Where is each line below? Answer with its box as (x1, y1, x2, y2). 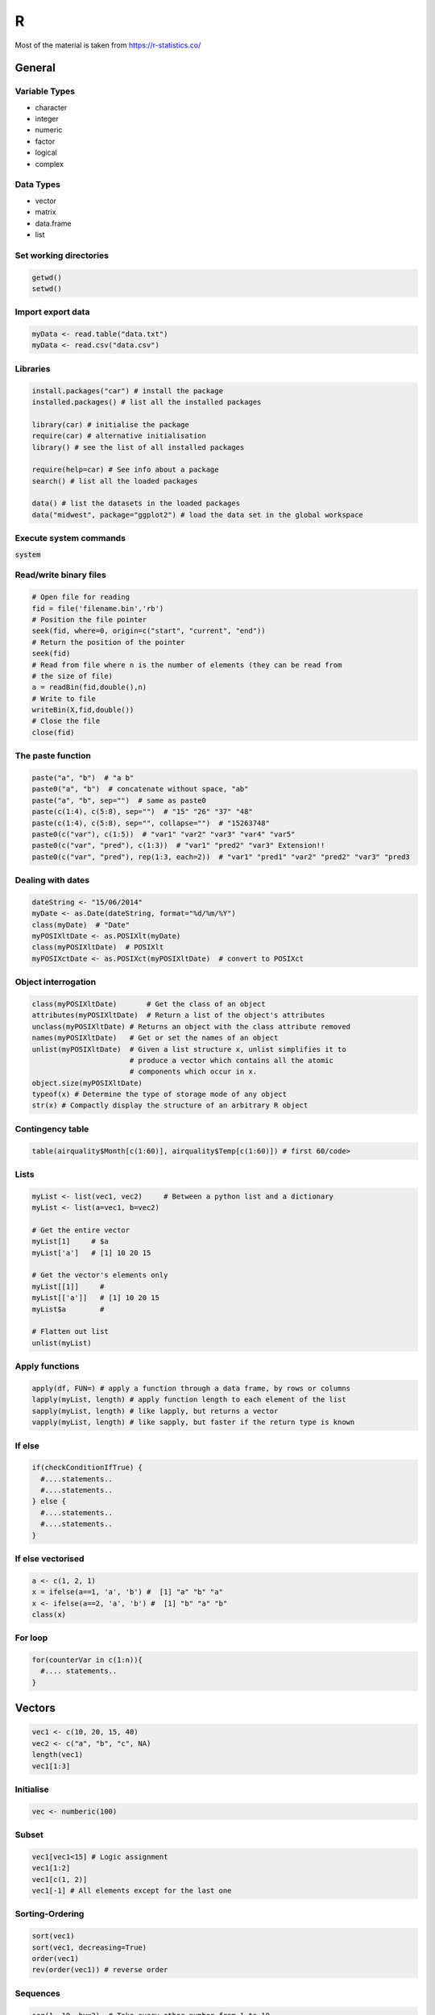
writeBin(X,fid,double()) (31, 705, 135, 715)
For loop (14, 1632, 48, 1643)
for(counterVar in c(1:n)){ (31, 1656, 143, 1664)
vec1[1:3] (31, 1761, 71, 1771)
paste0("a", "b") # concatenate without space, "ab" (31, 784, 249, 794)
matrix (35, 207, 56, 217)
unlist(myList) (31, 1338, 92, 1348)
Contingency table (14, 1123, 89, 1134)
